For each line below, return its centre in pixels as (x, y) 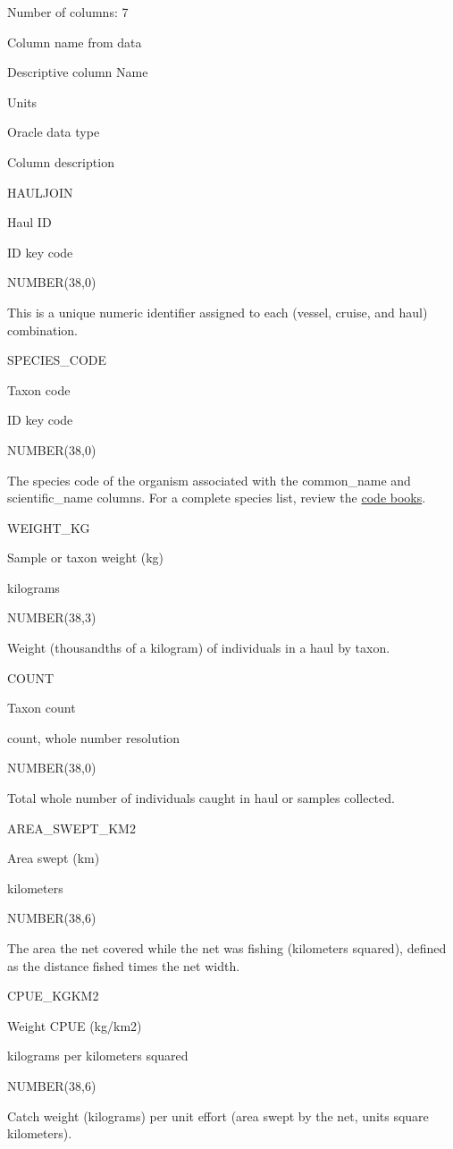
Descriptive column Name (78, 72)
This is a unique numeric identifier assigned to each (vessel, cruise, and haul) (218, 312)
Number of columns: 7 (68, 12)
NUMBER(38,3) (52, 617)
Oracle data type (54, 132)
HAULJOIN (40, 192)
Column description (61, 161)
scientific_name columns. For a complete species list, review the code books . (217, 498)
